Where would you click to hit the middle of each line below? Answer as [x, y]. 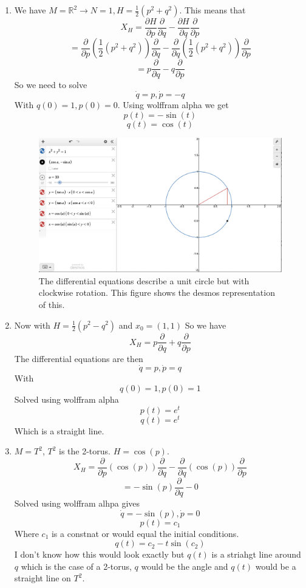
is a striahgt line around [256, 554]
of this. [52, 304]
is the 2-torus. [85, 451]
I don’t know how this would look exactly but [99, 554]
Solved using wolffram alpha [66, 399]
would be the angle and [185, 566]
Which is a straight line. [59, 430]
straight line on [42, 578]
